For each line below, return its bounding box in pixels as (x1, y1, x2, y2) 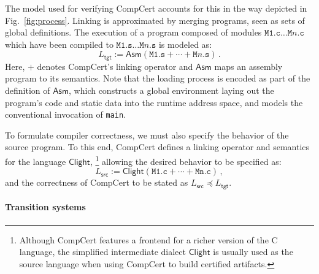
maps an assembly (214, 59, 283, 72)
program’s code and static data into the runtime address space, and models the (5, 96, 303, 108)
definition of (5, 84, 50, 97)
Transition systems (5, 200, 86, 213)
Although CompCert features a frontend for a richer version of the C (19, 233, 278, 246)
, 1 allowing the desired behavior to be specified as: (90, 153, 282, 167)
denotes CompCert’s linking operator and (37, 59, 193, 72)
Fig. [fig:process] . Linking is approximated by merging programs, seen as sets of (5, 13, 305, 26)
